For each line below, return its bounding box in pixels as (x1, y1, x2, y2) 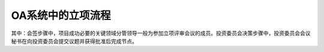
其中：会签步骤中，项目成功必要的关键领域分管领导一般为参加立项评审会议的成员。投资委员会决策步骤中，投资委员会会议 (11, 30, 311, 37)
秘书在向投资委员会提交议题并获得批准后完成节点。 (11, 37, 137, 44)
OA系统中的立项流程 (11, 9, 111, 22)
